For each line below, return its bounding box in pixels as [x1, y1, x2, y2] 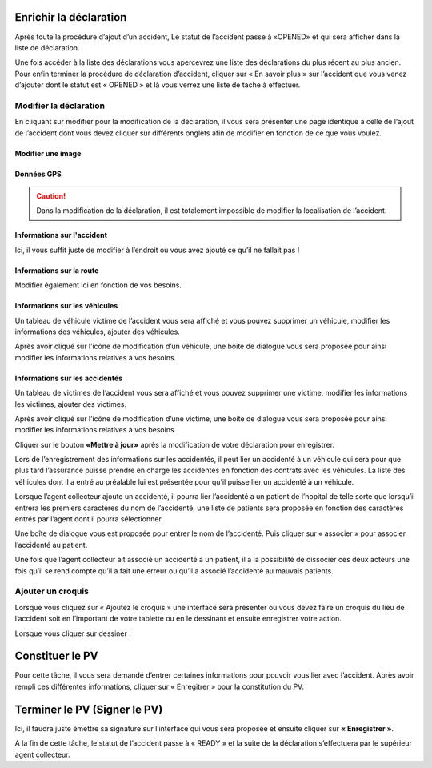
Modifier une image [14, 148, 82, 158]
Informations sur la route [14, 265, 99, 275]
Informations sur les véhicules [14, 301, 118, 311]
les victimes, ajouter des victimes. [14, 399, 127, 408]
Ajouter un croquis [14, 585, 90, 597]
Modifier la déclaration [14, 100, 106, 111]
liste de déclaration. [14, 42, 80, 52]
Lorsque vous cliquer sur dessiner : [14, 629, 131, 638]
